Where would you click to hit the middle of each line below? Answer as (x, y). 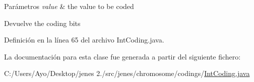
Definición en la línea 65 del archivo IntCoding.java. (84, 40)
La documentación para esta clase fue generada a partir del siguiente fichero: (122, 56)
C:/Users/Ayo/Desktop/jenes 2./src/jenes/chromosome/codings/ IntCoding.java (127, 73)
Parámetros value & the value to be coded (69, 6)
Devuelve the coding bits (42, 23)
